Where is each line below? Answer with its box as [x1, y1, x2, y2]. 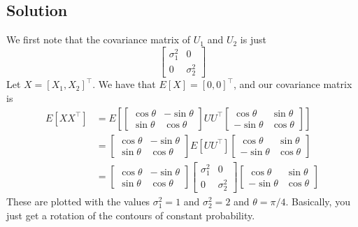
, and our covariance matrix [234, 77, 352, 91]
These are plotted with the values [6, 194, 150, 209]
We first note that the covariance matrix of [6, 32, 191, 47]
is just [240, 32, 266, 47]
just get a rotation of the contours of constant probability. [6, 207, 255, 222]
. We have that [92, 77, 156, 91]
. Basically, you [285, 194, 350, 209]
